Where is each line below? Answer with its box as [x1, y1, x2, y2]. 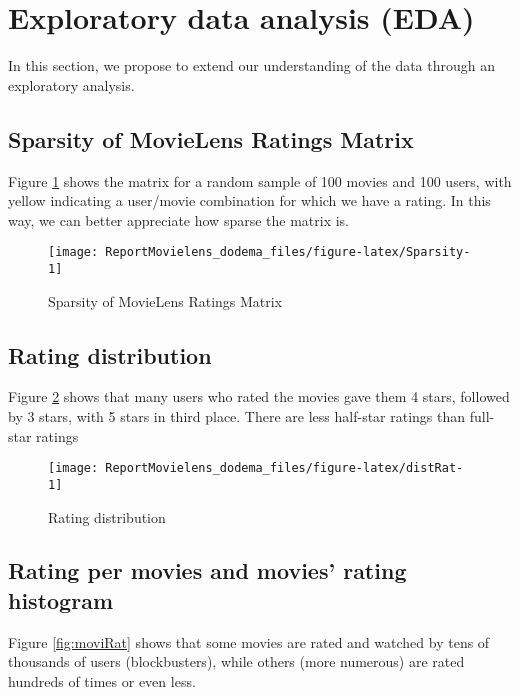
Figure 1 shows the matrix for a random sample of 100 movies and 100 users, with [8, 170, 512, 191]
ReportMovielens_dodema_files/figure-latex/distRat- [105, 461, 464, 476]
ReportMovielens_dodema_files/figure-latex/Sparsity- [105, 245, 471, 260]
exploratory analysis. [8, 74, 135, 95]
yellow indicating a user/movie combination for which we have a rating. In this [8, 190, 491, 211]
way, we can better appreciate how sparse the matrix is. [8, 209, 350, 230]
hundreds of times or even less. [8, 670, 196, 691]
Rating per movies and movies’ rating [8, 555, 407, 586]
